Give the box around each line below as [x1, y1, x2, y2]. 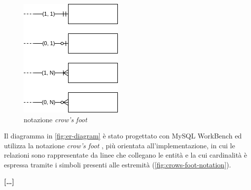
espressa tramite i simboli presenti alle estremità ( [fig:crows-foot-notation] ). [4, 159, 231, 169]
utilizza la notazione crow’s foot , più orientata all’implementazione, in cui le [4, 140, 235, 150]
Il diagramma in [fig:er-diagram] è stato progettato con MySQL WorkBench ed [4, 131, 242, 141]
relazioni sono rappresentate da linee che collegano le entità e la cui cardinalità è [4, 150, 247, 160]
